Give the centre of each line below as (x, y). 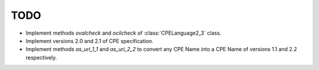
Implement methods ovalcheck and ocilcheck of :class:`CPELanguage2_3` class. (123, 33)
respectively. (41, 57)
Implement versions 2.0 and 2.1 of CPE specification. (89, 41)
